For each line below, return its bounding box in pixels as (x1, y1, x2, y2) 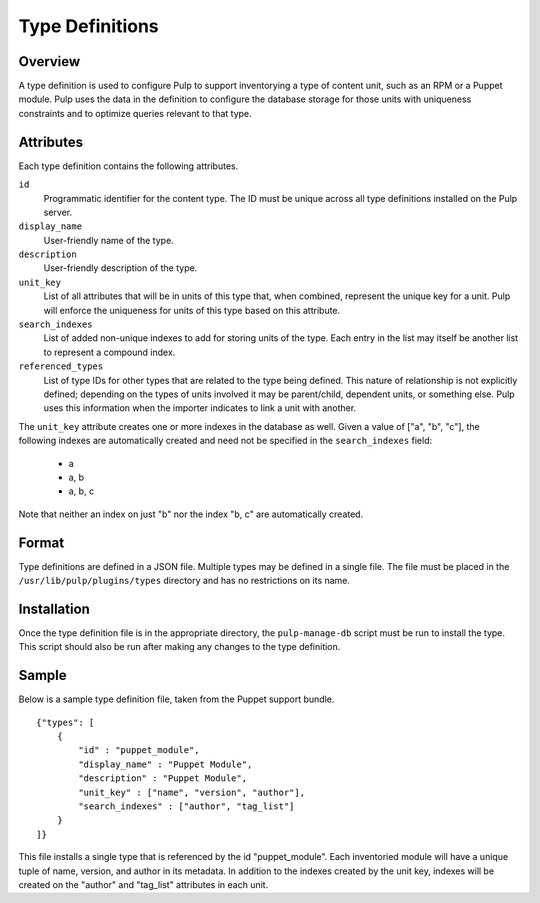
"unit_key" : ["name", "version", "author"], (78, 786, 305, 798)
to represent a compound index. (43, 346, 176, 358)
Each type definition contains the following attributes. (18, 160, 239, 172)
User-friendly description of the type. (43, 262, 198, 274)
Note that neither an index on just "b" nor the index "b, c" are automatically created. (18, 508, 364, 520)
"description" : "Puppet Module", (78, 773, 248, 784)
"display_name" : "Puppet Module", (78, 758, 253, 770)
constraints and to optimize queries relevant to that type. (18, 107, 252, 119)
